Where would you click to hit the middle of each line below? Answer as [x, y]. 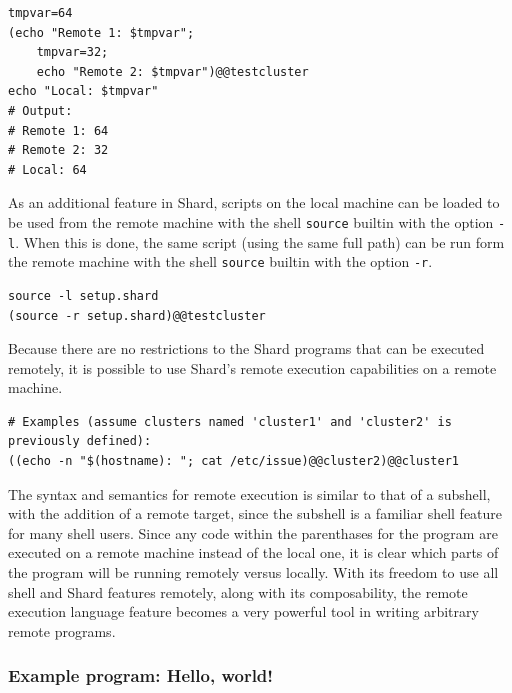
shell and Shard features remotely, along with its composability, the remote [238, 591]
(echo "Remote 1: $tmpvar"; [101, 32]
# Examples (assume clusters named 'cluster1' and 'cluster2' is [230, 421]
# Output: [40, 110]
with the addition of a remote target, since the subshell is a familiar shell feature [255, 513]
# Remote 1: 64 [58, 130]
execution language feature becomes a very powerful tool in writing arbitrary [243, 611]
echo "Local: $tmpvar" [83, 91]
